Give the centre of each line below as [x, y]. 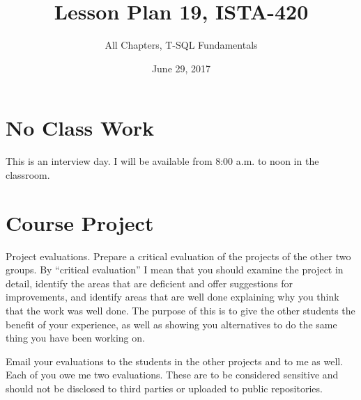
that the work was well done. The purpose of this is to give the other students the [180, 310]
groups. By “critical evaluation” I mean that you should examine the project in [175, 270]
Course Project [80, 222]
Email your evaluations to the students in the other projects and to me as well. [175, 361]
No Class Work [80, 128]
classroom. [28, 174]
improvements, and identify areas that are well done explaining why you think [172, 297]
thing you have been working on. [75, 338]
